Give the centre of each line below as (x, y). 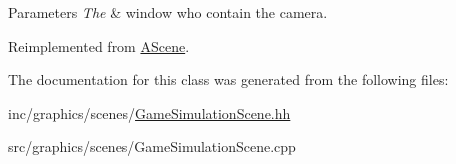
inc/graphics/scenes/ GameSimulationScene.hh (149, 112)
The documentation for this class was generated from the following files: (228, 79)
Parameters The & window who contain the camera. (168, 12)
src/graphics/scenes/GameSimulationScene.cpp (152, 146)
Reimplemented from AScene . (99, 45)
